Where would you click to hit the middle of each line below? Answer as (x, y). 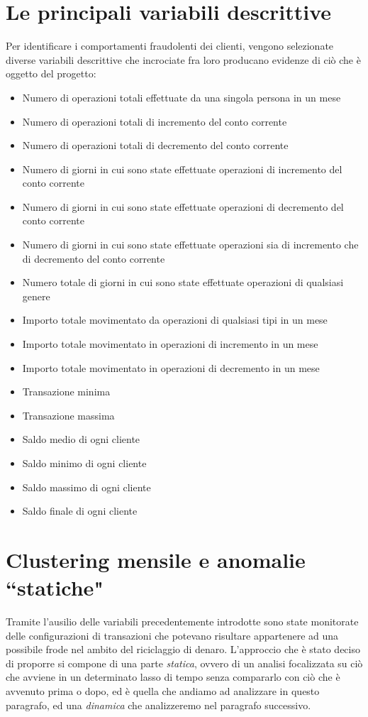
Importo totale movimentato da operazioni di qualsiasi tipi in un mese (175, 320)
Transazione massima (68, 415)
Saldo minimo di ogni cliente (84, 463)
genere (36, 296)
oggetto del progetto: (51, 73)
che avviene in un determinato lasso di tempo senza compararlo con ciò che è (173, 677)
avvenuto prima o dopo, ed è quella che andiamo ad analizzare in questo (163, 691)
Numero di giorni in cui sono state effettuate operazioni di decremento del (183, 206)
